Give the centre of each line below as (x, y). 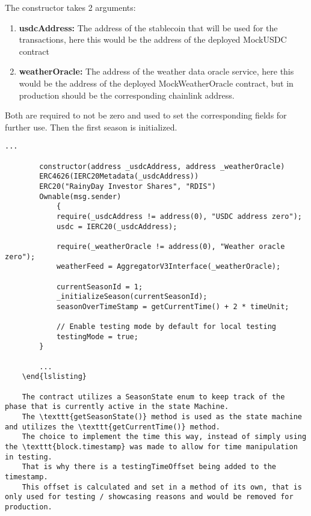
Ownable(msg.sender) (80, 196)
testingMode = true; (97, 336)
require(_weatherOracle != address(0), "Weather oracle (171, 246)
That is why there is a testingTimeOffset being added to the (149, 467)
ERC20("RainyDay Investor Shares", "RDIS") (128, 186)
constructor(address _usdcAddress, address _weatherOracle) (162, 166)
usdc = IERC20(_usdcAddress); (117, 226)
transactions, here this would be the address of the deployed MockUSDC (153, 39)
